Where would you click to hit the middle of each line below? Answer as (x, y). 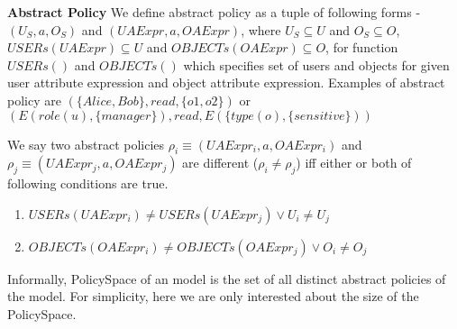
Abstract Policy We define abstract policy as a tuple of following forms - (214, 12)
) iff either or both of (354, 163)
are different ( (220, 163)
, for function (362, 47)
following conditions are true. (88, 183)
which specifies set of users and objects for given (316, 64)
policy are (34, 100)
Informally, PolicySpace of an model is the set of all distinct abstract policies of (227, 278)
